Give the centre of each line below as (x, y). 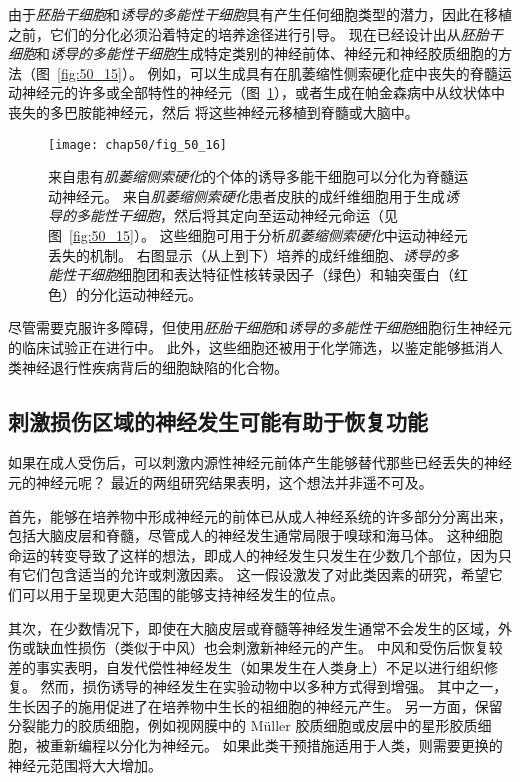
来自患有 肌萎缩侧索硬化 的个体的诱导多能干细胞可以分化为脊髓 (251, 176)
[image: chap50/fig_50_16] (137, 144)
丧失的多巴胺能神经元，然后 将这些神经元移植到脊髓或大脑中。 (213, 111)
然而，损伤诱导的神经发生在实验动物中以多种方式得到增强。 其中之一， (274, 686)
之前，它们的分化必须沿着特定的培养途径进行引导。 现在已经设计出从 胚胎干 (255, 33)
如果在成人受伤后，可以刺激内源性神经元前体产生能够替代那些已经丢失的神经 (260, 462)
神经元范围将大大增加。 (85, 764)
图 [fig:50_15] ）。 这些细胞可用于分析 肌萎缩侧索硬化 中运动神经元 (258, 235)
